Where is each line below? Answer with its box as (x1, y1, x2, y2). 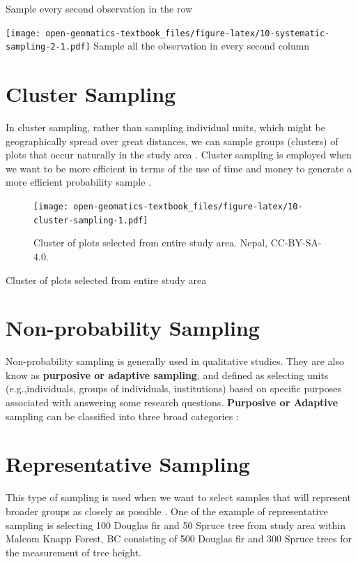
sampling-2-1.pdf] (6, 42, 91, 52)
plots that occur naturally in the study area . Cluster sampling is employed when (6, 147, 352, 162)
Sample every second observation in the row (6, 1, 193, 15)
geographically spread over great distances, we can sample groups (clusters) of (6, 133, 338, 148)
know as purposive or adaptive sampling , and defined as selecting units (6, 367, 329, 382)
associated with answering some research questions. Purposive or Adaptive (6, 395, 338, 409)
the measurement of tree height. (6, 544, 141, 559)
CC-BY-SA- (270, 235, 322, 250)
